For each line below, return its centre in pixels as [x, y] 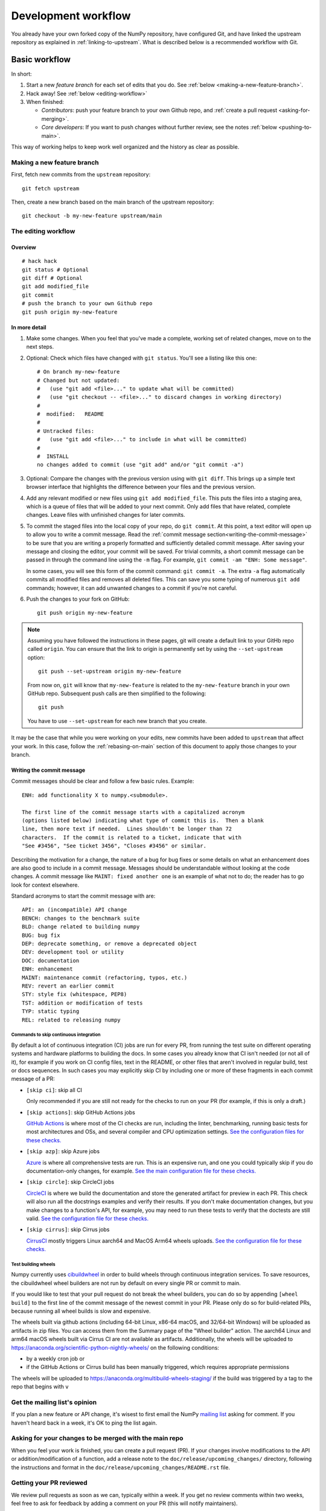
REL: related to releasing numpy [71, 1020]
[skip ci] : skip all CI [54, 1090]
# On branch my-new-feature [78, 372]
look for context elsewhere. [45, 885]
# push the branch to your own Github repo [87, 303]
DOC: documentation [51, 960]
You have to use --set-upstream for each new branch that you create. [117, 721]
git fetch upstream [51, 188]
